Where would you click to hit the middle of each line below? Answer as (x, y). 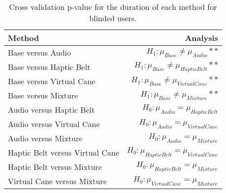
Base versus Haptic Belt (49, 67)
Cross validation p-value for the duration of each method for (113, 7)
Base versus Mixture (43, 95)
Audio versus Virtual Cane (54, 124)
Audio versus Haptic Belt (51, 110)
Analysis (201, 38)
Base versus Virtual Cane (52, 81)
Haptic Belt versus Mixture (55, 167)
